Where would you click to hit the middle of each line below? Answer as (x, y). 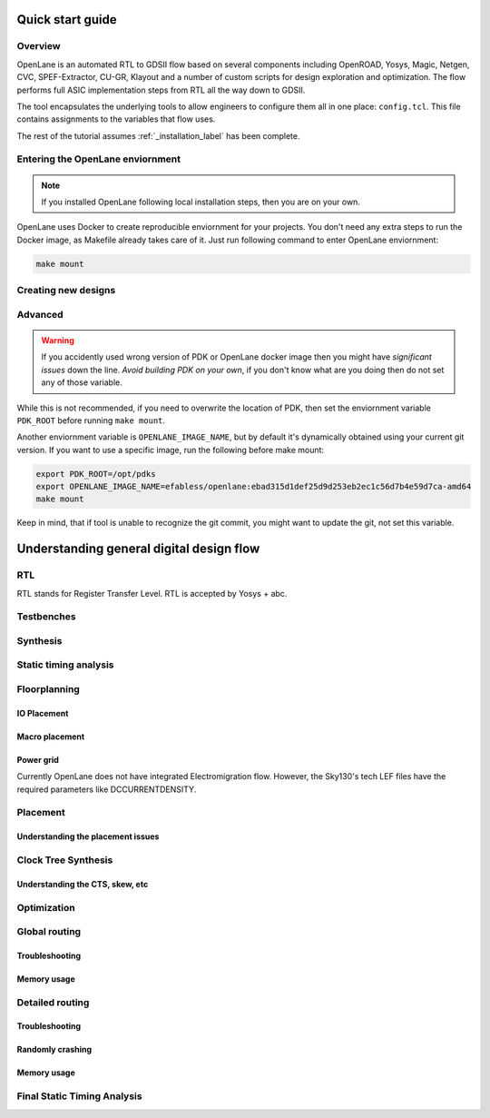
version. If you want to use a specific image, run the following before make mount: (171, 450)
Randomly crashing (54, 1050)
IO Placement (43, 713)
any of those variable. (82, 382)
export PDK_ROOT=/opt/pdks (96, 474)
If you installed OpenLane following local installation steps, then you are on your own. (201, 202)
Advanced (40, 314)
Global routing (49, 932)
